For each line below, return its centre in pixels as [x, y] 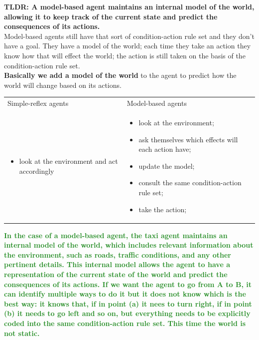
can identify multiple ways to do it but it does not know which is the [125, 294]
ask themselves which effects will [188, 139]
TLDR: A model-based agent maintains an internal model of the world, [129, 6]
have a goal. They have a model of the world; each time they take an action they [128, 46]
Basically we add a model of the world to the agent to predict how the [120, 75]
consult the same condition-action [190, 182]
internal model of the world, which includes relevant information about [129, 245]
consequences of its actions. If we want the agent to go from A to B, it [128, 284]
